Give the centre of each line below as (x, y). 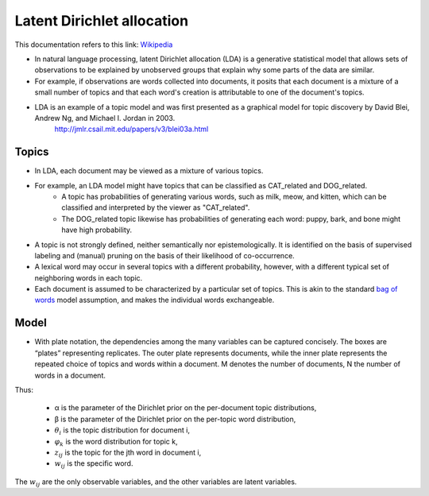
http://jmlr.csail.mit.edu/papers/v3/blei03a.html (131, 129)
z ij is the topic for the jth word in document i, (128, 453)
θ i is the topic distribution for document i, (122, 431)
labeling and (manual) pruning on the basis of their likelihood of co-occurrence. (165, 255)
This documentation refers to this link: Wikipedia (94, 45)
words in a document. (70, 375)
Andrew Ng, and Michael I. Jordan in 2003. (105, 118)
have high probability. (97, 230)
